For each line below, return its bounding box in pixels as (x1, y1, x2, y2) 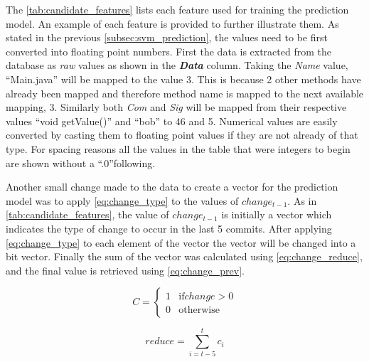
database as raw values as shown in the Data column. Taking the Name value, (6, 58, 348, 73)
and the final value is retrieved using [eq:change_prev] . (6, 262, 245, 277)
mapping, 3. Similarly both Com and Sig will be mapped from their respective (6, 100, 347, 115)
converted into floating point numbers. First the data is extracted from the (6, 43, 331, 58)
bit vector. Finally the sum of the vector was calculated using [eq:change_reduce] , (6, 249, 363, 264)
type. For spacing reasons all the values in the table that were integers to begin (6, 141, 351, 156)
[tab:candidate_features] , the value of (6, 207, 169, 222)
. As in (287, 193, 317, 208)
